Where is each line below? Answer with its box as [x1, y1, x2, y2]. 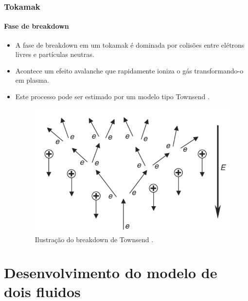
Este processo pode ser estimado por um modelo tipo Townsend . [15, 91, 210, 102]
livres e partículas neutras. [15, 49, 94, 59]
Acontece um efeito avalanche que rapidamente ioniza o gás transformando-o [15, 65, 244, 75]
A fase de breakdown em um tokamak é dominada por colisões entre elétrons [15, 39, 245, 50]
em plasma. [15, 75, 50, 85]
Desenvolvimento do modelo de [4, 263, 217, 283]
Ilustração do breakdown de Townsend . [35, 234, 154, 244]
